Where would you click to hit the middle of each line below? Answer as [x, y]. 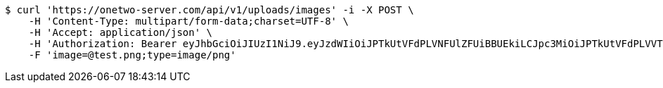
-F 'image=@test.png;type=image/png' [132, 55]
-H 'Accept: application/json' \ [121, 32]
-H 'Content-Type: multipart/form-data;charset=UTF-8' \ [188, 21]
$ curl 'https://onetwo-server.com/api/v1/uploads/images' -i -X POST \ [210, 10]
